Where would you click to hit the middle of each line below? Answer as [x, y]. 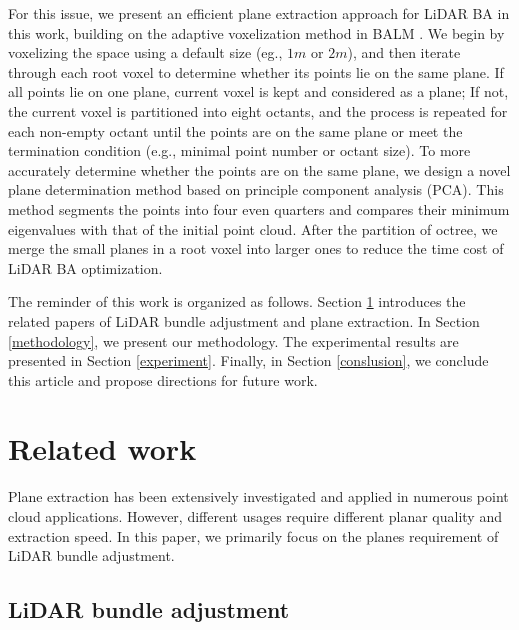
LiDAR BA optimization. [85, 267]
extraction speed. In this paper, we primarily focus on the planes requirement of [253, 535]
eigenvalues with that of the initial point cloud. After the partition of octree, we [253, 228]
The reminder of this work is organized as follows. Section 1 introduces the [237, 301]
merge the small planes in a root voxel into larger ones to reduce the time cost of [256, 248]
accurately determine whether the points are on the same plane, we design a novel [259, 169]
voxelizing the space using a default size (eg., [145, 52]
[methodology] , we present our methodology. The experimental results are [233, 340]
